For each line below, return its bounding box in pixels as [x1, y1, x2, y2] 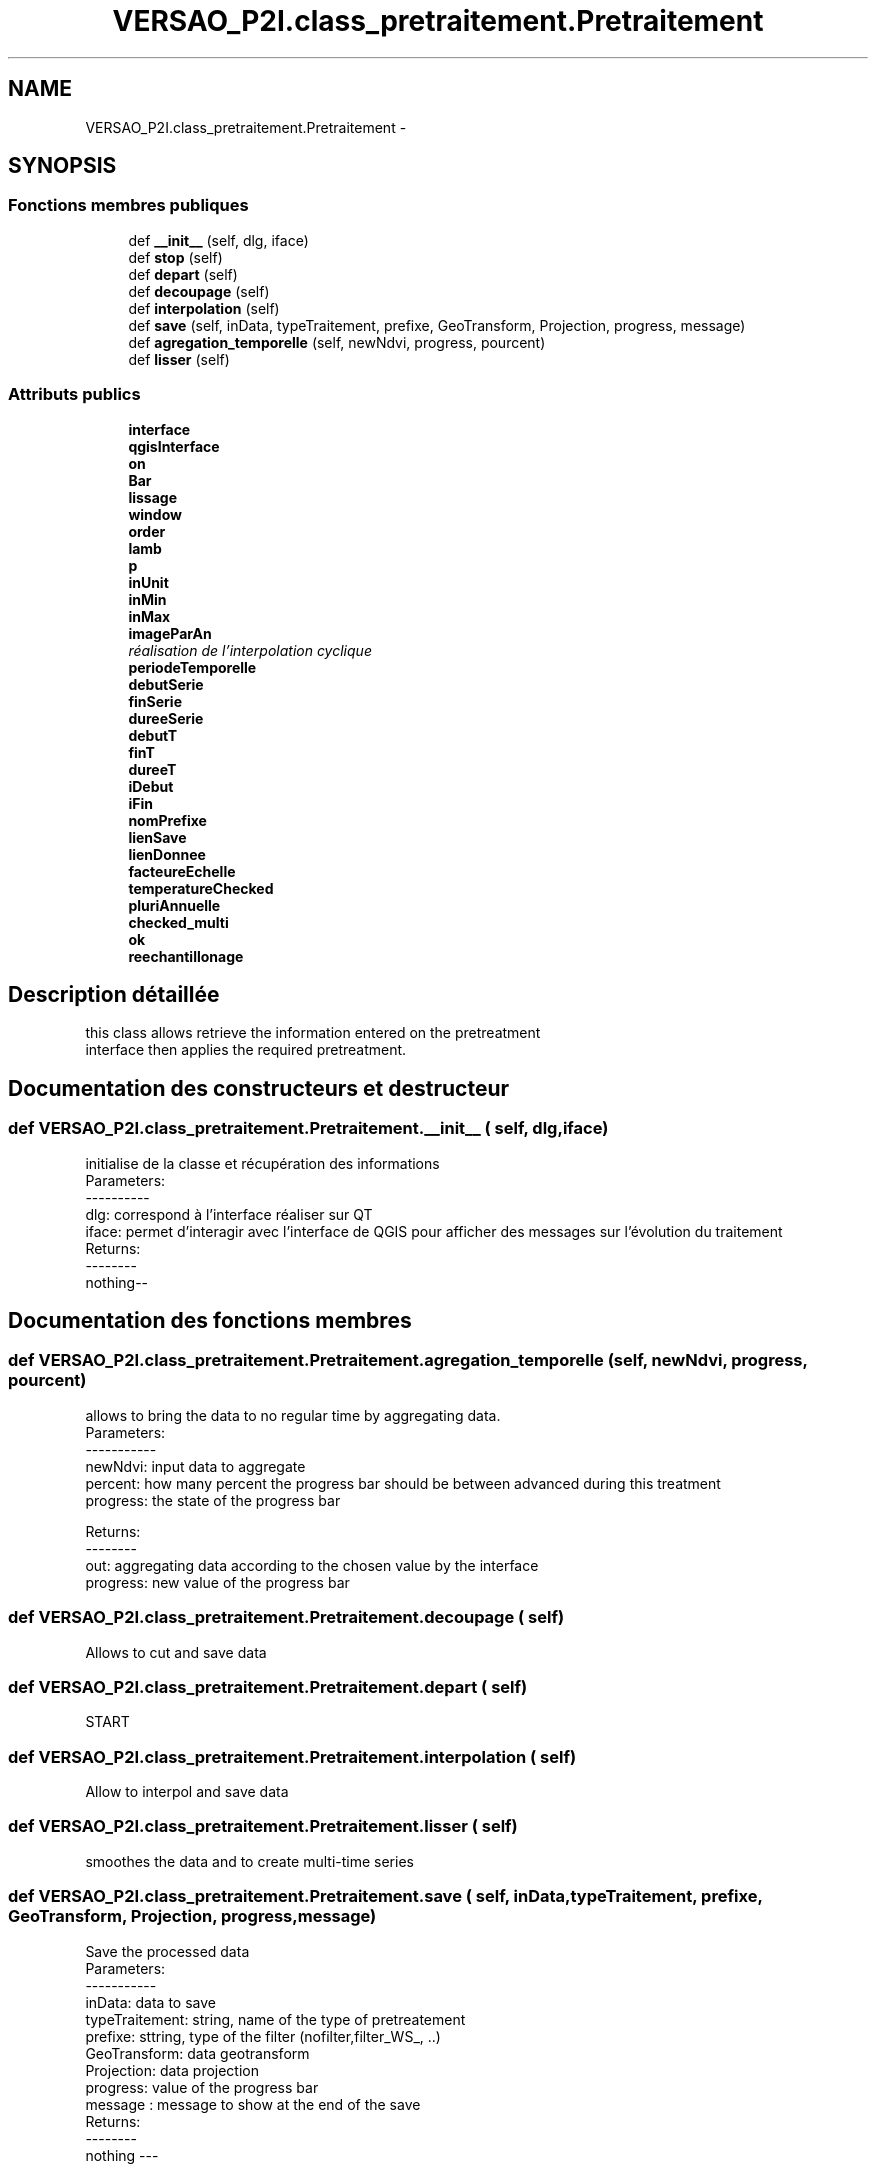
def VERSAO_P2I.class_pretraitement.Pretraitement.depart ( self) [8, 1676, 528, 1697]
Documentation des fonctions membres [8, 1308, 412, 1334]
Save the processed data [85, 1942, 250, 1960]
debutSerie [128, 675, 204, 693]
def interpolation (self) [128, 299, 280, 317]
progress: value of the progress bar [85, 2078, 319, 2096]
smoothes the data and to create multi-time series [85, 1852, 414, 1870]
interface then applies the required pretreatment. [85, 1041, 407, 1059]
